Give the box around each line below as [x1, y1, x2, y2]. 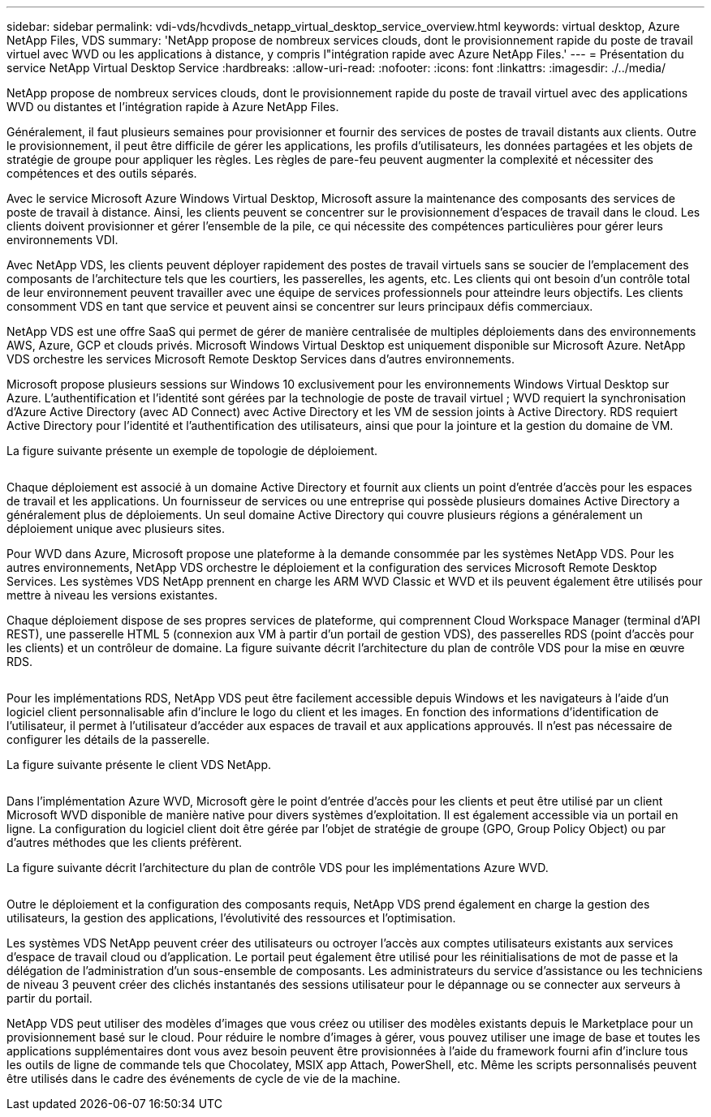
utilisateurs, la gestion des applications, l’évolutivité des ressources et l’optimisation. [6, 911, 456, 925]
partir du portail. [6, 991, 93, 1005]
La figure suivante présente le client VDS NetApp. [6, 758, 271, 771]
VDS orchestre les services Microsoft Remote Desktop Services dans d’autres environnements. [6, 352, 515, 366]
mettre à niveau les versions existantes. [6, 588, 218, 602]
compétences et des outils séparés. [6, 166, 197, 180]
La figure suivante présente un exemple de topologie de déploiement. [6, 444, 378, 458]
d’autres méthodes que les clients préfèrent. [6, 836, 243, 849]
